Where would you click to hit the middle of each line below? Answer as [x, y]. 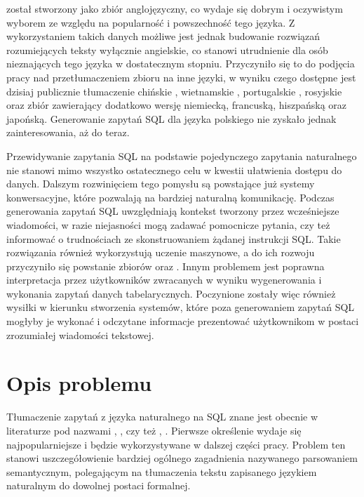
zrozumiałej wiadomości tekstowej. [80, 334]
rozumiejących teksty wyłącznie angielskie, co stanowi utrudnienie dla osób [167, 49]
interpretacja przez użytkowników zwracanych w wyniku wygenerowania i [164, 280]
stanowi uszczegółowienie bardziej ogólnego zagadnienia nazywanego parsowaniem [182, 458]
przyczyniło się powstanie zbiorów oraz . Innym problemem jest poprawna [166, 266]
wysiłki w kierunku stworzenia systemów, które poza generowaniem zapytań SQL [181, 307]
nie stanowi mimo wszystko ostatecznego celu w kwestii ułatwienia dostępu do [174, 170]
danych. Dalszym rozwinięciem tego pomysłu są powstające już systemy [161, 184]
